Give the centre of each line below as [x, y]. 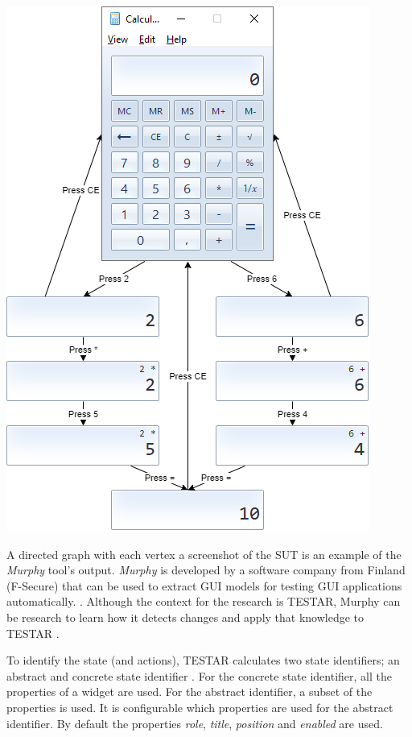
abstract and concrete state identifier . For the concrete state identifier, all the [199, 675]
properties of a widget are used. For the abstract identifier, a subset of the [190, 691]
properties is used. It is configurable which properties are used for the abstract [200, 707]
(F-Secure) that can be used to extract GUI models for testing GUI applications [204, 585]
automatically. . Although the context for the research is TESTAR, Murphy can [204, 601]
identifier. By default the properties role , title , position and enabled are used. [195, 723]
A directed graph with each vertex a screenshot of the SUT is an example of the [204, 554]
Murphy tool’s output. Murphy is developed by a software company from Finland [206, 570]
